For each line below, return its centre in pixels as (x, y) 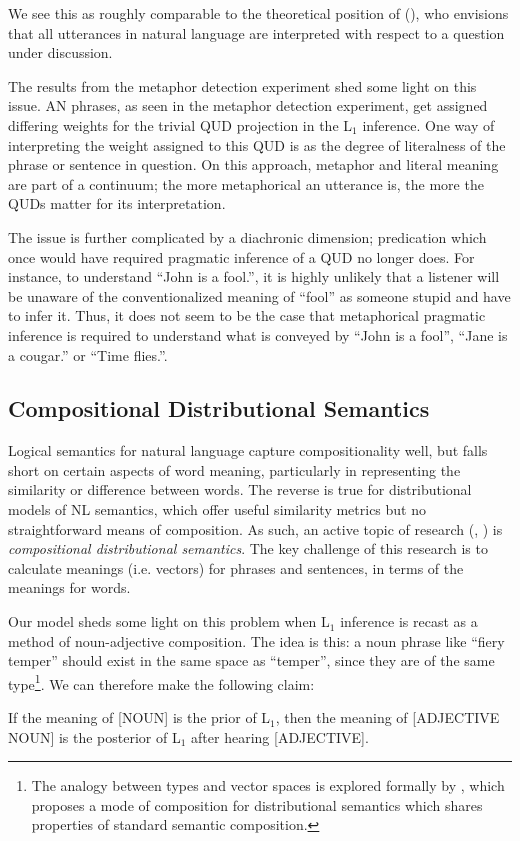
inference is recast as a (409, 621)
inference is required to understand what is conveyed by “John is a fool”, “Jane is (258, 334)
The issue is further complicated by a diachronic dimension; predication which (247, 236)
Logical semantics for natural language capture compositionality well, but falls (248, 450)
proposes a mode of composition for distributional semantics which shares (257, 804)
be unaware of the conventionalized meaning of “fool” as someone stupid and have (259, 295)
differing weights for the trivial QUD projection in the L (180, 124)
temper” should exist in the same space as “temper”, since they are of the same (251, 660)
